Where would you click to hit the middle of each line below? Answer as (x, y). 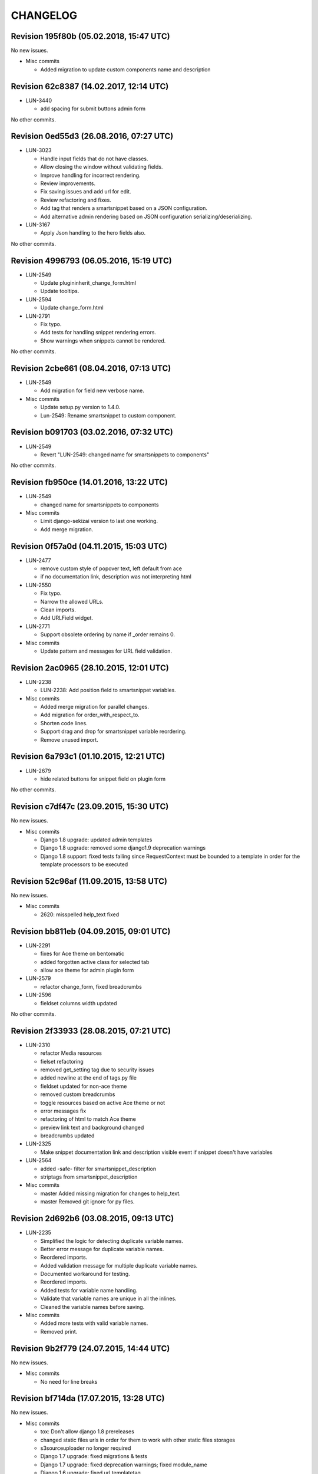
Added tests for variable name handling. (89, 1290)
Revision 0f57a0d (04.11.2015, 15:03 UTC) (89, 546)
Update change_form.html (72, 308)
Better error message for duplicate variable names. (102, 1249)
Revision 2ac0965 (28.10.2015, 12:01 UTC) (90, 668)
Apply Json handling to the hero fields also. (93, 233)
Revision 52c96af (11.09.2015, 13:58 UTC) (89, 881)
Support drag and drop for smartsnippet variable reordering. (113, 732)
